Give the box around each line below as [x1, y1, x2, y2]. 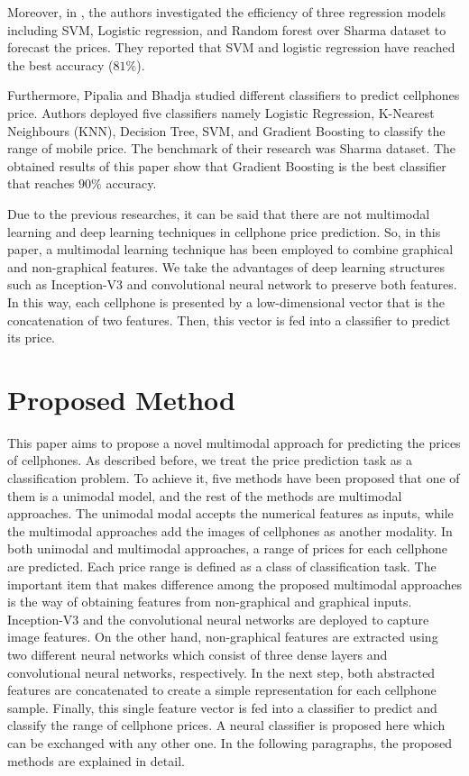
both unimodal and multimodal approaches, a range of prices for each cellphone [7, 539, 448, 558]
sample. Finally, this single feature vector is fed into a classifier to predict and [7, 698, 437, 717]
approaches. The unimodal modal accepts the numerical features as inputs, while [7, 504, 454, 523]
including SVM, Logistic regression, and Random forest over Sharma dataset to [7, 20, 446, 39]
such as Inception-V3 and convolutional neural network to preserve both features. [7, 275, 457, 294]
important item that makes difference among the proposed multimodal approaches [7, 574, 462, 593]
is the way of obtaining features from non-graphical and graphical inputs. [7, 592, 412, 611]
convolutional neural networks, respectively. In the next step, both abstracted [7, 662, 436, 681]
